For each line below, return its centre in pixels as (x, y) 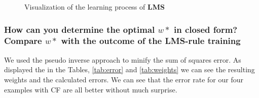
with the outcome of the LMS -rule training (151, 41)
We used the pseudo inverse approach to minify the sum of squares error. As (123, 59)
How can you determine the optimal (80, 29)
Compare (23, 41)
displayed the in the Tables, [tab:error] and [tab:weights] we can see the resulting (129, 69)
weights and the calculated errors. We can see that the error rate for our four (124, 79)
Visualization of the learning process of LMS (95, 7)
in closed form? (206, 29)
